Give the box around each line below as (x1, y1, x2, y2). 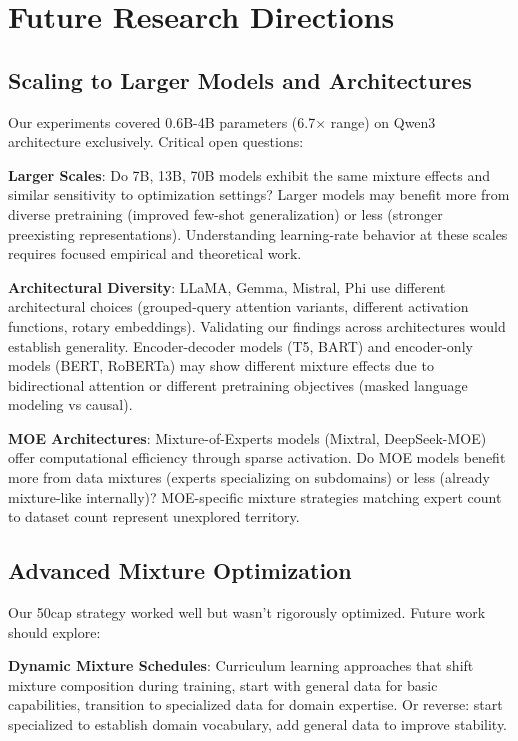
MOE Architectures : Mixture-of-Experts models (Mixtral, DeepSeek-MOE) (8, 427, 487, 448)
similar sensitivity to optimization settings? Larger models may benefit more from (8, 184, 510, 205)
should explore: (8, 621, 101, 642)
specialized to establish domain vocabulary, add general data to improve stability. (8, 714, 508, 735)
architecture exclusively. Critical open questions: (8, 131, 304, 152)
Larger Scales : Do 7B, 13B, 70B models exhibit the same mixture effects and (8, 164, 491, 185)
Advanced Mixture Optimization (8, 555, 352, 586)
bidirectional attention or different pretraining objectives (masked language (8, 374, 468, 395)
